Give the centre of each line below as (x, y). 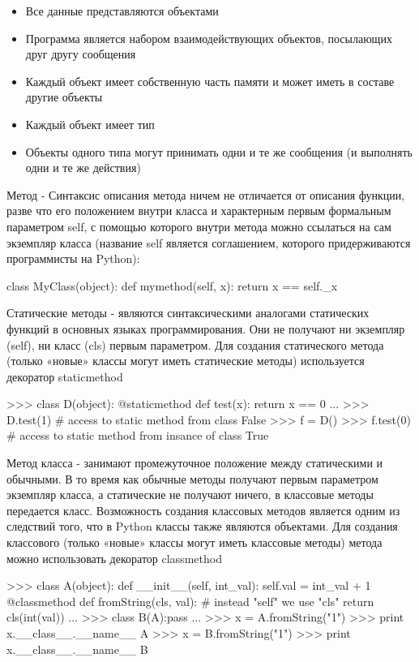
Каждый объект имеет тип (90, 124)
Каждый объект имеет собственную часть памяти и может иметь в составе (210, 81)
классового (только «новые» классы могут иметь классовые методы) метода (195, 542)
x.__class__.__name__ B (77, 649)
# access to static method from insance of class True (138, 435)
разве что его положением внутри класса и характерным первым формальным (199, 211)
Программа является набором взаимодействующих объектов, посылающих (209, 38)
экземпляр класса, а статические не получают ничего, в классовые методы (190, 494)
